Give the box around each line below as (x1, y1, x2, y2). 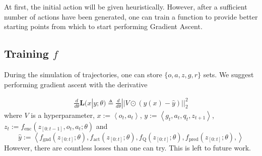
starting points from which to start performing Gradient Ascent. (4, 21, 203, 32)
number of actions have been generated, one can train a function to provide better (4, 11, 258, 22)
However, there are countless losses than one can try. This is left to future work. (4, 142, 251, 152)
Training (4, 46, 49, 61)
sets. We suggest (203, 69, 254, 79)
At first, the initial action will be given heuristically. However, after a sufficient (4, 2, 247, 12)
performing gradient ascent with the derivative (4, 79, 148, 89)
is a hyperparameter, (31, 109, 95, 120)
